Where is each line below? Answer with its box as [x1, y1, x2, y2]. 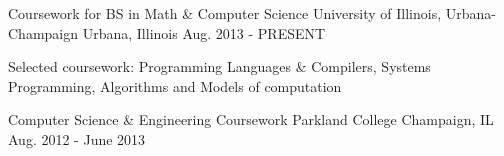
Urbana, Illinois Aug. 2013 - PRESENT [82, 22, 326, 43]
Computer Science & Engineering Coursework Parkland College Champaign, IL [8, 109, 494, 130]
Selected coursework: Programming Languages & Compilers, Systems [8, 56, 431, 77]
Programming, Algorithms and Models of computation [8, 75, 342, 96]
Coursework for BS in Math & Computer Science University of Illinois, [8, 3, 442, 23]
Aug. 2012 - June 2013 [8, 128, 146, 149]
